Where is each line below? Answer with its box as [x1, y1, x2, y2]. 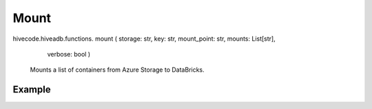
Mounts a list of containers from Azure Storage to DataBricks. [30, 66, 205, 74]
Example [12, 83, 51, 96]
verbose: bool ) [47, 50, 91, 58]
